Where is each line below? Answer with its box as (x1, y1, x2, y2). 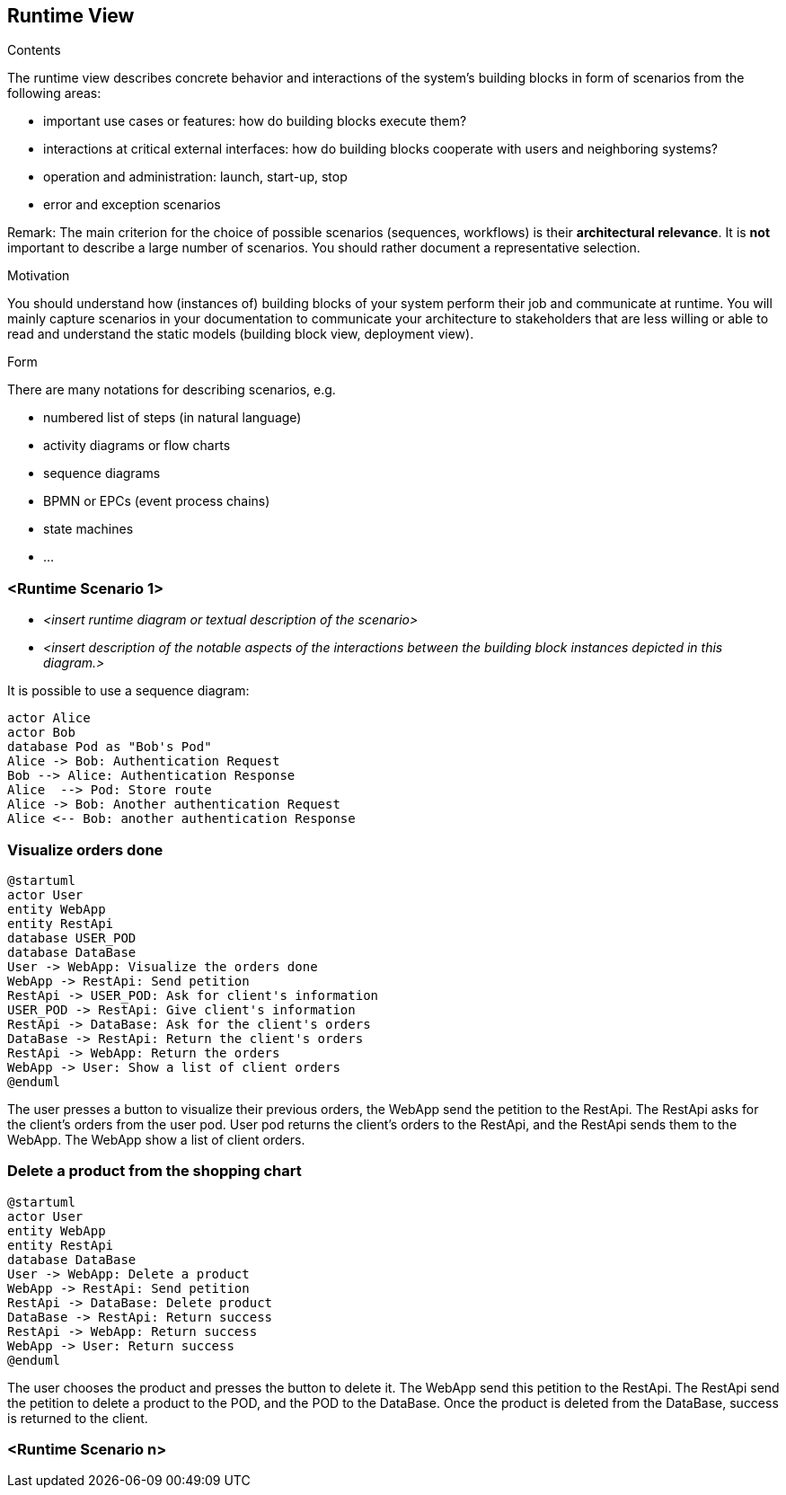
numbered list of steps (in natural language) (43, 410, 302, 426)
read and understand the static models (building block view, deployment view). (7, 326, 474, 342)
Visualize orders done (7, 840, 163, 859)
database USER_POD (7, 930, 137, 945)
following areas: (7, 85, 102, 102)
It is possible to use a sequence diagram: (7, 683, 250, 699)
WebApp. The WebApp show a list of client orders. (7, 1131, 305, 1147)
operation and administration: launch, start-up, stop (43, 169, 348, 185)
